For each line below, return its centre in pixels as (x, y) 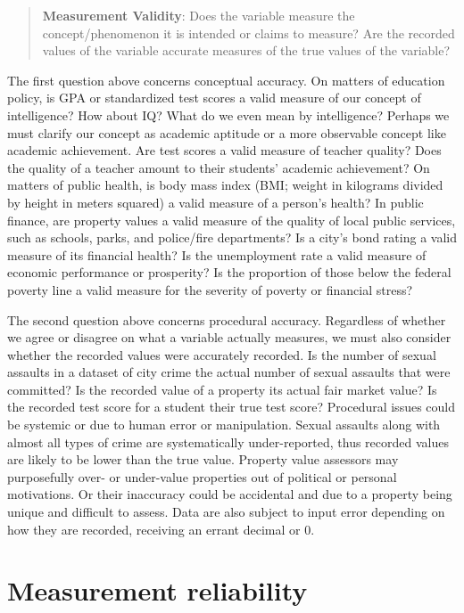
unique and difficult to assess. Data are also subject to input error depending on (226, 512)
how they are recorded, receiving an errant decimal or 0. (161, 529)
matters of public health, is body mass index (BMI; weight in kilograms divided (225, 185)
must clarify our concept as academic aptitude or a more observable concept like (227, 132)
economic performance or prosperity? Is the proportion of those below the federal (229, 272)
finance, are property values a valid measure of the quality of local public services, (232, 220)
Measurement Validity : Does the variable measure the (199, 15)
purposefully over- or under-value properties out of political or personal (202, 476)
